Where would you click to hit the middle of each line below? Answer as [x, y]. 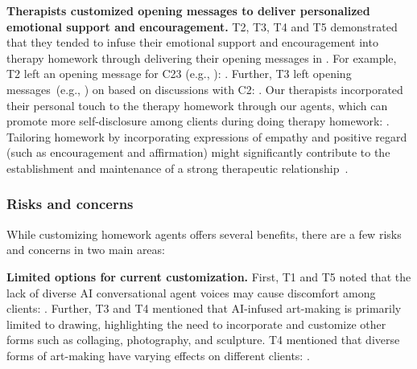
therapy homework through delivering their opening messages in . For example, [202, 57]
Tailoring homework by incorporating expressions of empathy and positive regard [207, 136]
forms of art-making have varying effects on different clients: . [158, 355]
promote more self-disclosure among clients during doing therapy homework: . [198, 121]
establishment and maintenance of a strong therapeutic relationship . [178, 168]
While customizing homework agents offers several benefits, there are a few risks [204, 234]
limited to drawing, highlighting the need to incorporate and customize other [196, 324]
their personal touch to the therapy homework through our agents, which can [197, 105]
